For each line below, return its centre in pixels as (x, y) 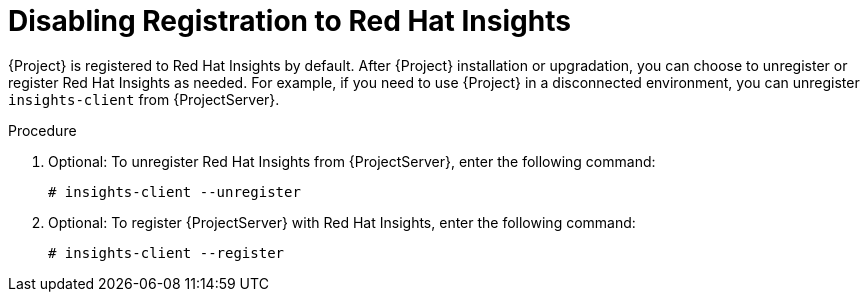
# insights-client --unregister (174, 191)
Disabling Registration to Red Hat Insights (289, 21)
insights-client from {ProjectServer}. (144, 99)
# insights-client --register (166, 252)
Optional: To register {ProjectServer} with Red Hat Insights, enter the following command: (342, 222)
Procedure (42, 130)
